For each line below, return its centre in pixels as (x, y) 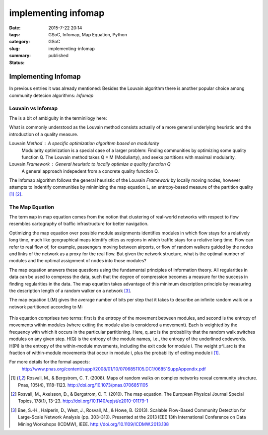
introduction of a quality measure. (44, 134)
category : (20, 42)
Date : (15, 28)
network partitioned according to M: (46, 307)
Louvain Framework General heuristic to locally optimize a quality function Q (90, 164)
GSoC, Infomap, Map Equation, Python (88, 34)
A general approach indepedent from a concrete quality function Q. (90, 171)
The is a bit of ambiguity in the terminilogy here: (58, 118)
